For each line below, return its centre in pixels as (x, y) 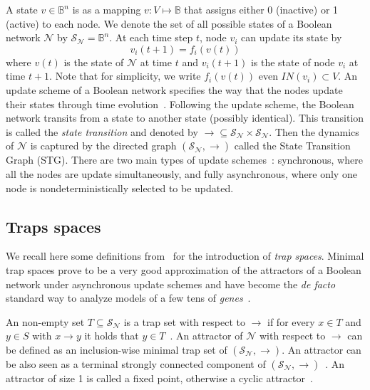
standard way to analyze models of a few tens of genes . (128, 298)
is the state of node (293, 62)
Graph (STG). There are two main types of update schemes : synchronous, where (184, 160)
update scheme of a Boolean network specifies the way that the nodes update (174, 89)
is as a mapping (107, 9)
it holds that (112, 336)
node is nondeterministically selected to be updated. (120, 188)
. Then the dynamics (314, 131)
